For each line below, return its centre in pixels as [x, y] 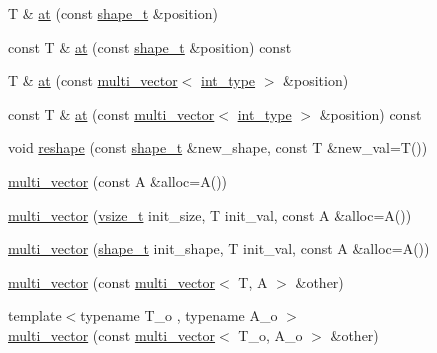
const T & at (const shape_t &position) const [150, 46]
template [35, 315]
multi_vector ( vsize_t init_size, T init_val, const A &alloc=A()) [210, 214]
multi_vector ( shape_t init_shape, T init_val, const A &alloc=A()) [219, 248]
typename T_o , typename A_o [179, 315]
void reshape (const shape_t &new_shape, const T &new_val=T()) [218, 147]
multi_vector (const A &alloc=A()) [118, 180]
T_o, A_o [270, 334]
